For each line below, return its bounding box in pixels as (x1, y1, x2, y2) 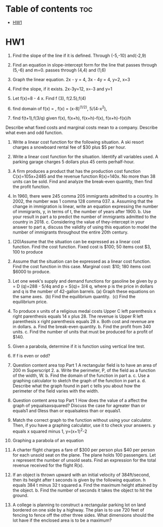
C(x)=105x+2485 (12, 173, 47, 179)
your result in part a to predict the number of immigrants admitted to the (12, 214, 157, 220)
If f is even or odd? (12, 353, 50, 358)
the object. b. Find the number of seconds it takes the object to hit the (12, 487, 152, 493)
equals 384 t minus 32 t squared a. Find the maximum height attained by (12, 482, 158, 488)
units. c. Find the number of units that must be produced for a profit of (12, 329, 153, 335)
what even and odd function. (5, 130, 63, 136)
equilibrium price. (12, 299, 48, 305)
